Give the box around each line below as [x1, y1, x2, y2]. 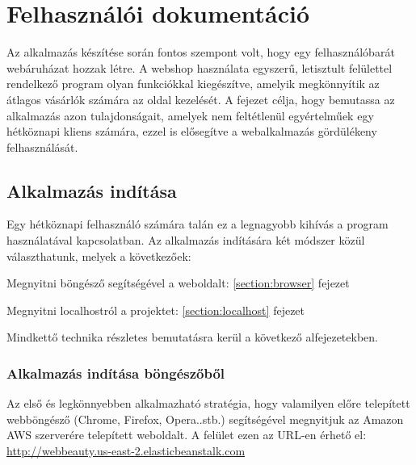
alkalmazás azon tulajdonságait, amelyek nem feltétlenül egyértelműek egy [6, 107, 374, 124]
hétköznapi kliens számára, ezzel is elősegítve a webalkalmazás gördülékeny [6, 123, 377, 140]
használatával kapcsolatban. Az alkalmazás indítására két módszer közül [6, 232, 365, 249]
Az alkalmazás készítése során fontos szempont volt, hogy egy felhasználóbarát [6, 44, 395, 61]
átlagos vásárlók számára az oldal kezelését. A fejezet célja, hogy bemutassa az [6, 90, 395, 107]
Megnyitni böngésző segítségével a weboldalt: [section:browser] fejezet [6, 274, 350, 291]
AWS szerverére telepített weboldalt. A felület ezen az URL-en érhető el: [6, 426, 367, 443]
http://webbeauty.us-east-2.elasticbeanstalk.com [6, 442, 246, 459]
